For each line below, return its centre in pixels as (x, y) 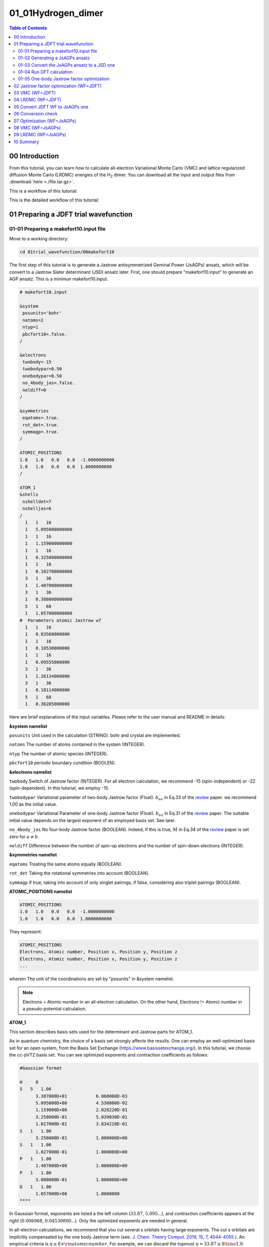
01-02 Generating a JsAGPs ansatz (54, 58)
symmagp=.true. (41, 432)
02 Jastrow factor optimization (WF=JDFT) (58, 86)
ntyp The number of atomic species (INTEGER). (59, 754)
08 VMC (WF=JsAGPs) (37, 128)
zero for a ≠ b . (24, 836)
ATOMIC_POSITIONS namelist (41, 891)
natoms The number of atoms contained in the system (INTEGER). (77, 744)
